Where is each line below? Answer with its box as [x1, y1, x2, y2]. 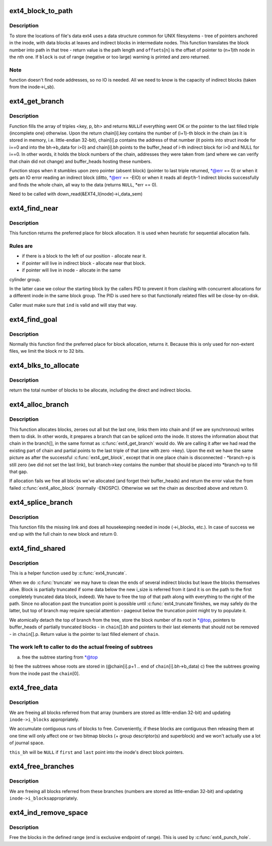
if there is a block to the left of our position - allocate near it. [22, 253, 147, 259]
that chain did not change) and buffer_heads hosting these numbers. [9, 158, 152, 164]
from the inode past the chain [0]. [9, 670, 80, 676]
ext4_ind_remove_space [9, 808, 88, 817]
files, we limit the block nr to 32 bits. [9, 348, 85, 354]
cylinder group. [9, 276, 41, 282]
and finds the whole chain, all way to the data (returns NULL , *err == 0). [9, 181, 158, 187]
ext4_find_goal [9, 315, 57, 323]
